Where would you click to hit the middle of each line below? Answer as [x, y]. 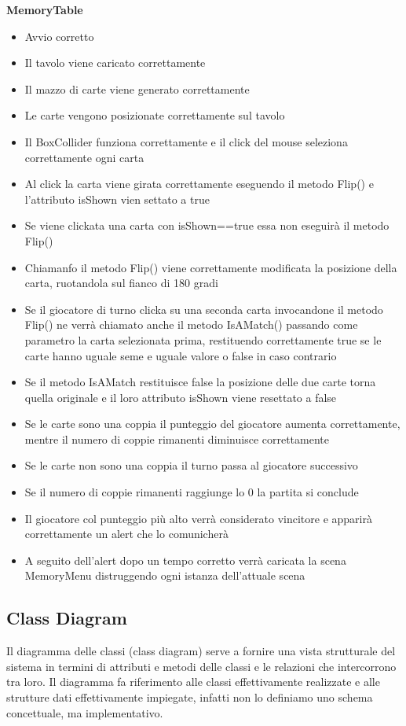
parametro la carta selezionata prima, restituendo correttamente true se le [203, 339]
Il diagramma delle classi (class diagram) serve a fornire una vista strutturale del [201, 651]
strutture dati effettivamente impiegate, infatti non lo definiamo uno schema [190, 697]
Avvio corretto [59, 36]
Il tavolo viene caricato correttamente [115, 63]
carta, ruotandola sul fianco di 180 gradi [121, 283]
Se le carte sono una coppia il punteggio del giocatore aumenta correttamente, [212, 424]
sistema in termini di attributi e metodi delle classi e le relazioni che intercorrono [201, 666]
